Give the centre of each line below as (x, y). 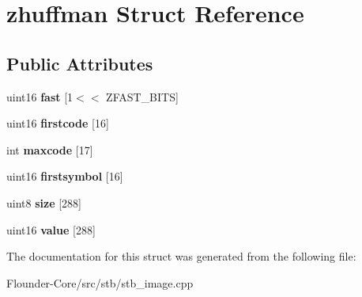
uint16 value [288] (51, 229)
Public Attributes (80, 63)
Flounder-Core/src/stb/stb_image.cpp (100, 282)
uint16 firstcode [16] (58, 123)
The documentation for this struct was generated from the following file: (181, 256)
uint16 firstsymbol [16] (65, 176)
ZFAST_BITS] (142, 96)
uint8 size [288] (44, 202)
